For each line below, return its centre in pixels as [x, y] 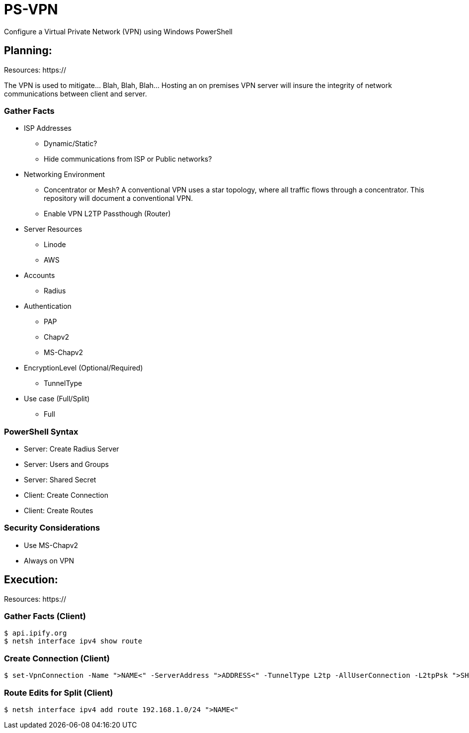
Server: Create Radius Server [72, 449]
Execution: [31, 580]
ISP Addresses [48, 128]
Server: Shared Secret [60, 480]
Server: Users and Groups [66, 464]
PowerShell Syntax [41, 431]
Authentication [48, 306]
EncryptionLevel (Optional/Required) [83, 368]
